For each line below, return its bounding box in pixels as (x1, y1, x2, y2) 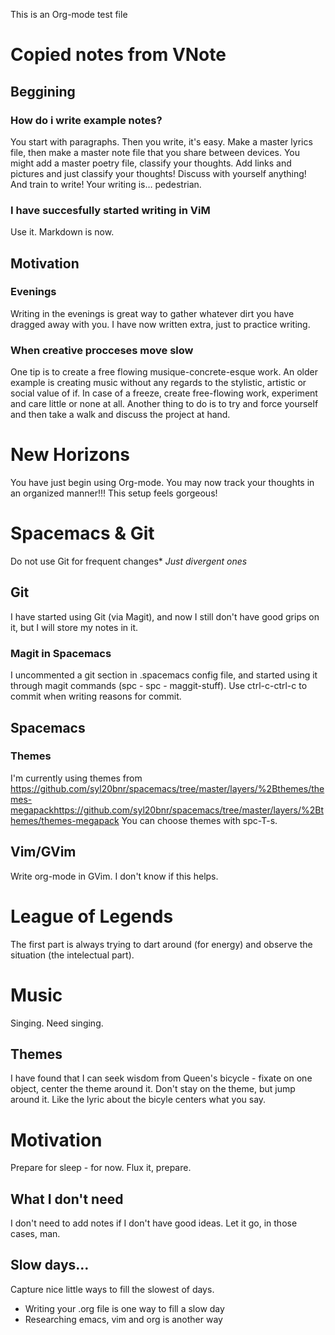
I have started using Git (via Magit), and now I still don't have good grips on (10, 610, 320, 623)
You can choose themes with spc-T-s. (121, 814, 278, 826)
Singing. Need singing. (10, 1017, 104, 1029)
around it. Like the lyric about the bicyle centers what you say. (10, 1094, 267, 1106)
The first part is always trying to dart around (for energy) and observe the (10, 938, 313, 950)
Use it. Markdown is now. (10, 226, 115, 238)
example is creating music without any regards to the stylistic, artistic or (10, 377, 307, 389)
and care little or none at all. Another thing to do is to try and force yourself (10, 398, 319, 410)
